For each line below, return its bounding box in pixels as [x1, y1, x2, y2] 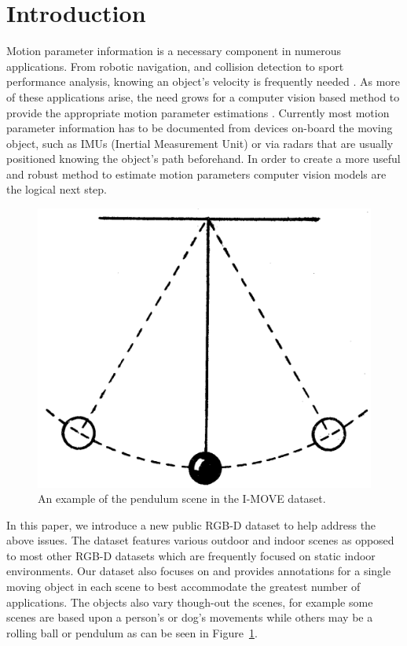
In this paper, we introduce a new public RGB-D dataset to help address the [6, 516, 376, 533]
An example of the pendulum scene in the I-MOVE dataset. [38, 490, 326, 507]
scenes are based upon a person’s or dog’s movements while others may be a [6, 609, 373, 626]
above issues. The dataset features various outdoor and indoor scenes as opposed [6, 532, 394, 548]
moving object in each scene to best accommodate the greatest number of [6, 578, 361, 595]
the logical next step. [6, 181, 108, 197]
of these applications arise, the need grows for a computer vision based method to [6, 88, 400, 105]
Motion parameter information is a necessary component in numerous [6, 42, 341, 59]
